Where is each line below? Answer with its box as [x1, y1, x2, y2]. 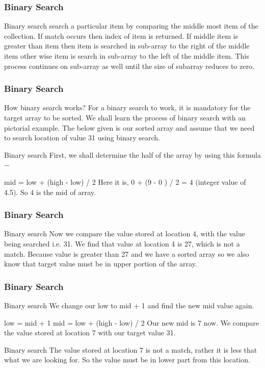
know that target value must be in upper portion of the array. [4, 258, 197, 269]
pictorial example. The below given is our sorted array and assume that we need [4, 122, 255, 133]
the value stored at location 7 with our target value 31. [4, 327, 176, 338]
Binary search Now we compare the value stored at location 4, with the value [4, 228, 245, 239]
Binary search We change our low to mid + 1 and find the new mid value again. [4, 300, 254, 310]
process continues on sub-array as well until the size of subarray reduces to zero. [4, 60, 254, 71]
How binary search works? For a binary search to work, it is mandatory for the [4, 102, 251, 113]
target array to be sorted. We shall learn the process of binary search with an [4, 112, 246, 122]
